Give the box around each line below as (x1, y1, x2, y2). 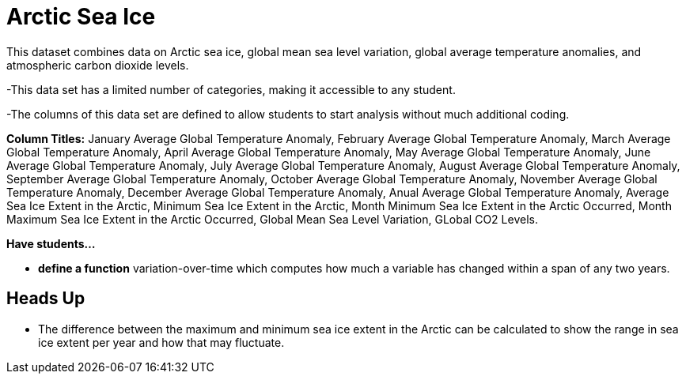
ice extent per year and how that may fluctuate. (38, 335, 285, 349)
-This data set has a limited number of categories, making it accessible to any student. (6, 82, 456, 96)
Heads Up (6, 288, 85, 309)
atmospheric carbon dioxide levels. (6, 58, 189, 72)
